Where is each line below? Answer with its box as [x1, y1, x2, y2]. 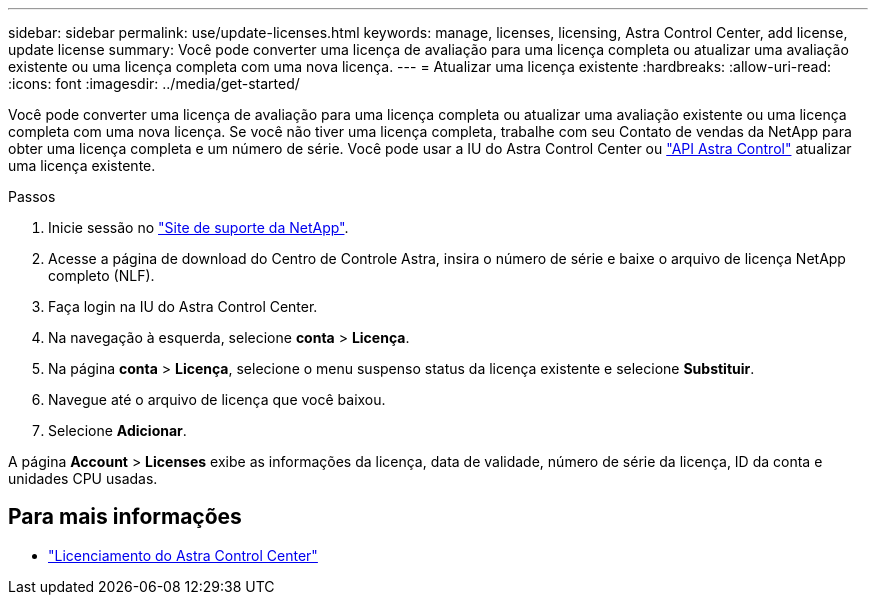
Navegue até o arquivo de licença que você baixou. [48, 391, 386, 408]
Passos [8, 188, 56, 205]
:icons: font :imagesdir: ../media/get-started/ [8, 75, 300, 92]
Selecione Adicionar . [48, 422, 187, 439]
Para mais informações [8, 504, 242, 530]
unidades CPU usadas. [8, 470, 158, 487]
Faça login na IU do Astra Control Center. [48, 298, 318, 315]
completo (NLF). [48, 267, 155, 284]
